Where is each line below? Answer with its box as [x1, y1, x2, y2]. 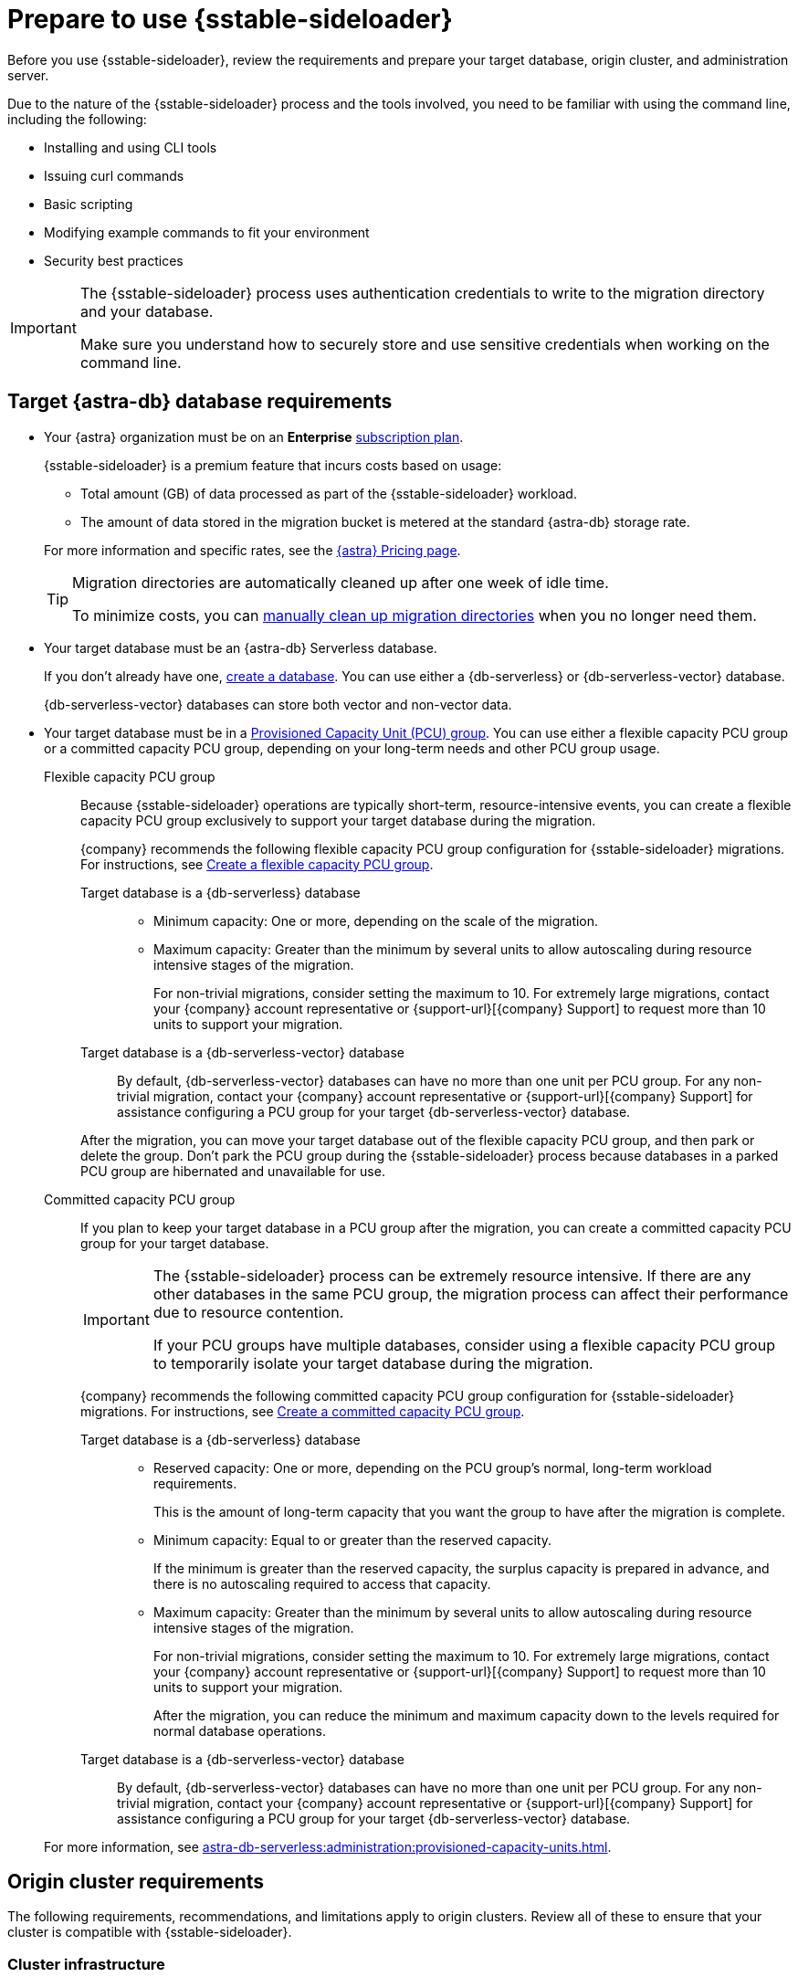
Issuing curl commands [44, 167, 184, 184]
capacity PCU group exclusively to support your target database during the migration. [80, 812, 596, 828]
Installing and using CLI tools [44, 139, 217, 155]
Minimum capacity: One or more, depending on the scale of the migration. [153, 912, 599, 929]
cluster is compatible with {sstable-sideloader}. [7, 1924, 292, 1940]
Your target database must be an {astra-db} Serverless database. [44, 639, 437, 656]
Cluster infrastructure [7, 1954, 165, 1973]
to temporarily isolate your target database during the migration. [152, 1353, 593, 1372]
